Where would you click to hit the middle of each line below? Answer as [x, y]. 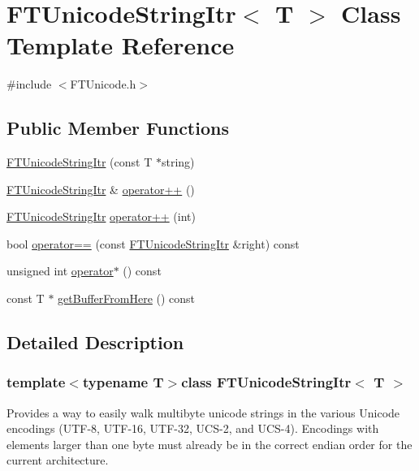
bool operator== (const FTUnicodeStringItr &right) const [153, 243]
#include [29, 84]
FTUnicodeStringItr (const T [80, 162]
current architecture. [58, 460]
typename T [123, 382]
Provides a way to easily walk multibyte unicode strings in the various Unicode [203, 412]
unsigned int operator [60, 271]
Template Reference [121, 45]
